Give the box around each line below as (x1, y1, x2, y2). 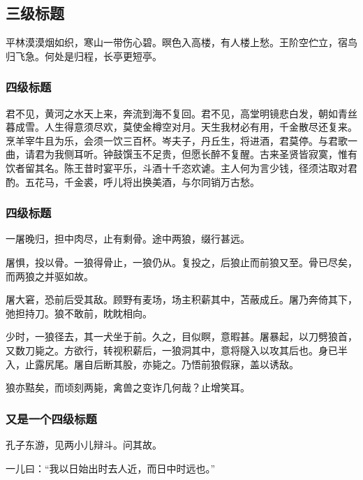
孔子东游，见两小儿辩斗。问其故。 (6, 437, 162, 451)
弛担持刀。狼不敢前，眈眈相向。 (6, 305, 152, 320)
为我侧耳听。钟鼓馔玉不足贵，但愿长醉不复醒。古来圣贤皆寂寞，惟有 (44, 147, 357, 161)
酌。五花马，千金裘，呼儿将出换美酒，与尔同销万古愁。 (6, 174, 260, 189)
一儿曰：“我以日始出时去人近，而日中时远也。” (6, 460, 216, 475)
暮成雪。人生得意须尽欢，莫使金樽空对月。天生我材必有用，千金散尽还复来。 (6, 119, 357, 134)
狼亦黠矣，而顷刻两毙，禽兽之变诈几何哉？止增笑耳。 (6, 380, 250, 395)
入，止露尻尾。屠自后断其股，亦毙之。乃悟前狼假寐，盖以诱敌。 (6, 356, 299, 371)
